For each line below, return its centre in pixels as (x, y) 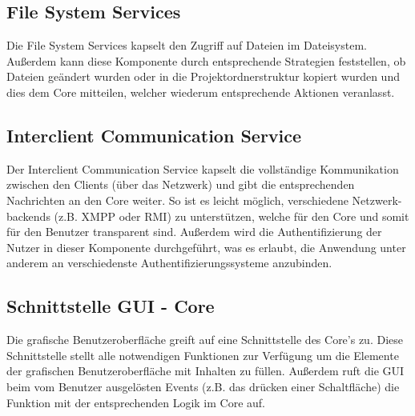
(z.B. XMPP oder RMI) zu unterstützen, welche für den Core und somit (232, 216)
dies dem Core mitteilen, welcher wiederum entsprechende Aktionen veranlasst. (201, 92)
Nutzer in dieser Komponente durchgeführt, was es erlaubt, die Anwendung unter (206, 247)
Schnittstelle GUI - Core (111, 306)
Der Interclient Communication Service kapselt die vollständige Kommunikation (203, 168)
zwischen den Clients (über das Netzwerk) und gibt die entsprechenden (181, 184)
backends (28, 216)
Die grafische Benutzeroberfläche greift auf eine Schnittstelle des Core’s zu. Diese (205, 340)
